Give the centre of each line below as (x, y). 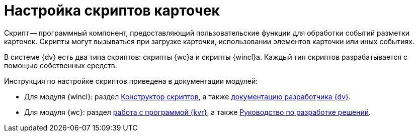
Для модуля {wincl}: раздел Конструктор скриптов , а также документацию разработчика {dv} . (188, 96)
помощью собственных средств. (61, 65)
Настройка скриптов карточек (112, 11)
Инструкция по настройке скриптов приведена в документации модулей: (131, 81)
